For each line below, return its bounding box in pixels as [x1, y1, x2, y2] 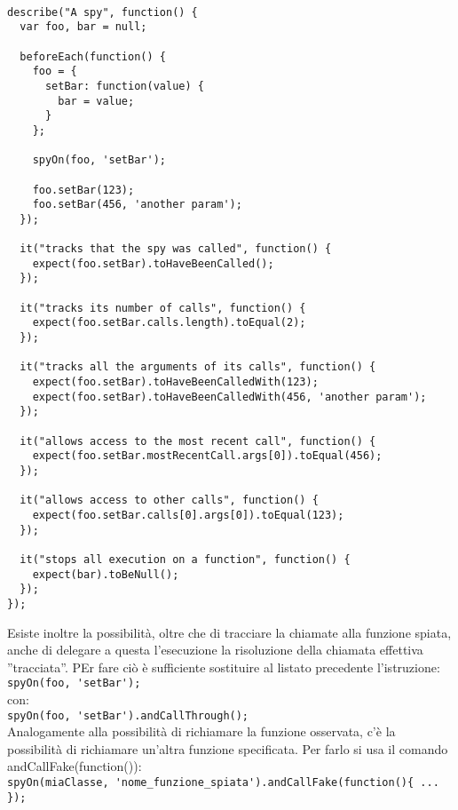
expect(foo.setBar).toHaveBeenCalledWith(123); [32, 376, 319, 389]
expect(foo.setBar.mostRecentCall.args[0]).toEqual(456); [32, 449, 383, 463]
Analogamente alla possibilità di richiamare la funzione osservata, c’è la [7, 722, 396, 741]
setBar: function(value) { [44, 79, 204, 92]
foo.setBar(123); [32, 183, 135, 196]
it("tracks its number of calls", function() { [20, 301, 306, 314]
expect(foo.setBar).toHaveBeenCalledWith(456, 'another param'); [32, 390, 427, 403]
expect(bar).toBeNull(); [32, 568, 179, 581]
